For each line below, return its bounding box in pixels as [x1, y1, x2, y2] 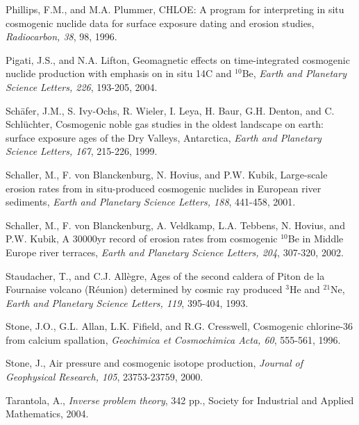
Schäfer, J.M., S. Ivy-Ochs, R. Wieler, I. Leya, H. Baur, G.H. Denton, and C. [6, 103, 335, 117]
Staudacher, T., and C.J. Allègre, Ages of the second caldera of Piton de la [6, 268, 325, 283]
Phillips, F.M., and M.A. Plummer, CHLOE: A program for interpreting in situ [6, 2, 344, 16]
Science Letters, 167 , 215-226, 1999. [6, 144, 158, 158]
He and [289, 282, 320, 297]
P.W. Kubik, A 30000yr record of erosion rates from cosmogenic [6, 231, 278, 246]
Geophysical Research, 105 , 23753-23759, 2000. [6, 369, 203, 384]
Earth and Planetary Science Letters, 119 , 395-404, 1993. [6, 295, 249, 310]
